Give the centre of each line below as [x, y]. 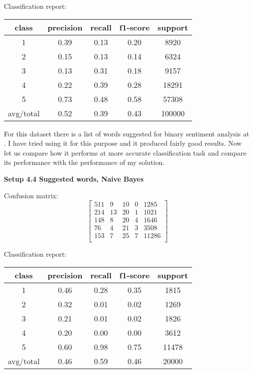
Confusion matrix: [31, 195]
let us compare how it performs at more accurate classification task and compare [125, 152]
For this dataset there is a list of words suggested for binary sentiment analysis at [127, 133]
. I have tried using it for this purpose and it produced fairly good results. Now [123, 143]
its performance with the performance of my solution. [84, 162]
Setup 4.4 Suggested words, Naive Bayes [74, 178]
